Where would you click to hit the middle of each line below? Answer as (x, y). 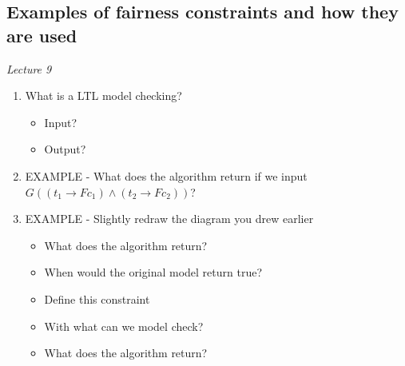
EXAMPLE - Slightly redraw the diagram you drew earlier (169, 219)
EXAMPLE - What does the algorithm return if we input (166, 175)
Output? (65, 149)
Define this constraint (97, 298)
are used (42, 35)
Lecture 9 (29, 68)
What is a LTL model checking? (103, 95)
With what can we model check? (124, 326)
